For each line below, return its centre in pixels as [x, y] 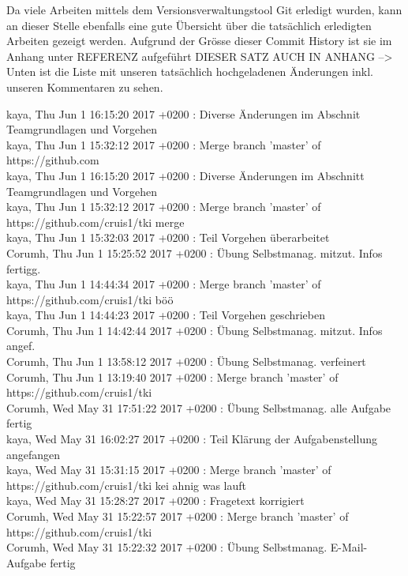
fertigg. [24, 268]
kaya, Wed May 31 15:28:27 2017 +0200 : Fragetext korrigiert [155, 501]
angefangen [34, 454]
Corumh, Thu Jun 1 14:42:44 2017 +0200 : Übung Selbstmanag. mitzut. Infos [195, 330]
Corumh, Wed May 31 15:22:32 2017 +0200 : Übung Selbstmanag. [167, 547]
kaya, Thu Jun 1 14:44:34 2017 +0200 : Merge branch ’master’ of [164, 284]
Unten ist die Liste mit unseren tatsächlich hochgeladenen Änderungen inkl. [190, 72]
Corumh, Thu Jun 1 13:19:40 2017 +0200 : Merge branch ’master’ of [172, 376]
